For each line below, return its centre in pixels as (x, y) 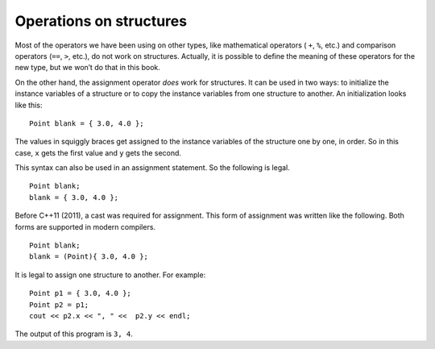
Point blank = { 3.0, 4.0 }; (87, 123)
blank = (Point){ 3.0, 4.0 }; (89, 257)
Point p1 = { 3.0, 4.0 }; (81, 293)
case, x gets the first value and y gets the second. (98, 152)
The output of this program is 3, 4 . (74, 334)
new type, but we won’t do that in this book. (88, 68)
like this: (29, 105)
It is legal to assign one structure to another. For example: (110, 275)
